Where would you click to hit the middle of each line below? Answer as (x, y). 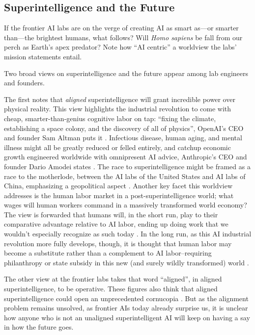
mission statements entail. (43, 56)
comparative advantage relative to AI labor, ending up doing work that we (116, 224)
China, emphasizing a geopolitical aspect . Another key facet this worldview (118, 186)
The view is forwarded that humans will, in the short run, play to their (111, 214)
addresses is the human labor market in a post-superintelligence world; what (119, 195)
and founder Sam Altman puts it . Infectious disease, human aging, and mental (123, 138)
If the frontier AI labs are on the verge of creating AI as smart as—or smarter (121, 28)
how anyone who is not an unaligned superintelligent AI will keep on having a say (127, 317)
